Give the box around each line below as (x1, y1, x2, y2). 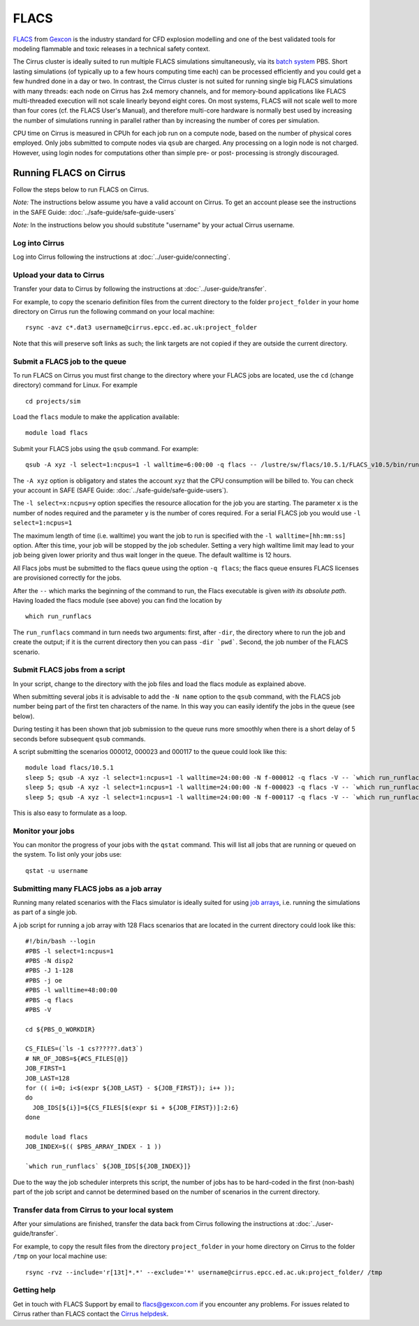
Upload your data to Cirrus (13, 270, 105, 280)
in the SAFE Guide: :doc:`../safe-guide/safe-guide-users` (13, 208, 177, 216)
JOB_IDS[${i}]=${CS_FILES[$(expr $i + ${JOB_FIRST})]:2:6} (32, 1104, 239, 1111)
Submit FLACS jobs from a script (13, 665, 126, 675)
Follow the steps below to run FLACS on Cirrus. (13, 185, 149, 194)
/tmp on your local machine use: (13, 1252, 108, 1260)
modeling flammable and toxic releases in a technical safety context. (13, 44, 211, 52)
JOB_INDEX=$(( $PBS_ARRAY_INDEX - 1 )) (25, 1143, 162, 1150)
